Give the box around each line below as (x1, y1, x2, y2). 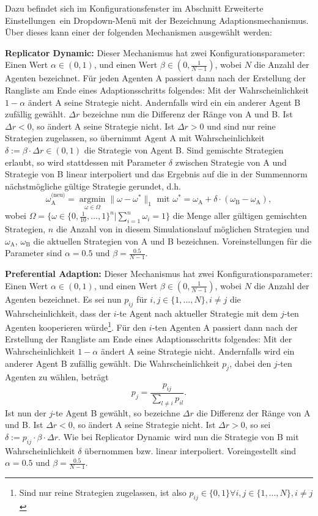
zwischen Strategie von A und (175, 155, 287, 168)
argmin (79, 195, 106, 204)
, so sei (245, 418, 271, 431)
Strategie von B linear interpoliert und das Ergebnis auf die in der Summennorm (5, 168, 308, 180)
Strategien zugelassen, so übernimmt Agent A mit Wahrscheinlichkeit (5, 131, 265, 144)
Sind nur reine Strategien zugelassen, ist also (19, 486, 187, 498)
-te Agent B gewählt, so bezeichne (53, 406, 180, 419)
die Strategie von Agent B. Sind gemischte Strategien (84, 143, 284, 156)
